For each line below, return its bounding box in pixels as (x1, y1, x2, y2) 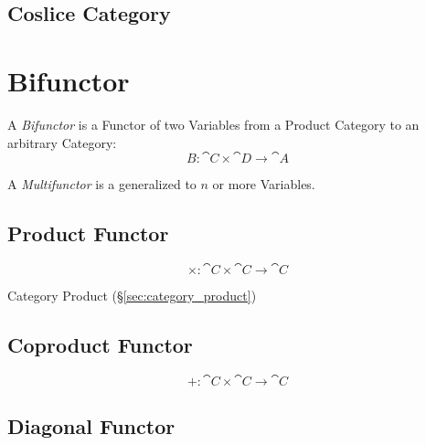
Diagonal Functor (7, 412, 176, 440)
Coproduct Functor (7, 330, 193, 358)
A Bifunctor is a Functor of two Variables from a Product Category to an (7, 114, 420, 133)
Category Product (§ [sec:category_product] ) (7, 285, 257, 304)
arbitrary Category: (7, 132, 117, 152)
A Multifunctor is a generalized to (7, 175, 197, 194)
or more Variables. (212, 175, 315, 194)
